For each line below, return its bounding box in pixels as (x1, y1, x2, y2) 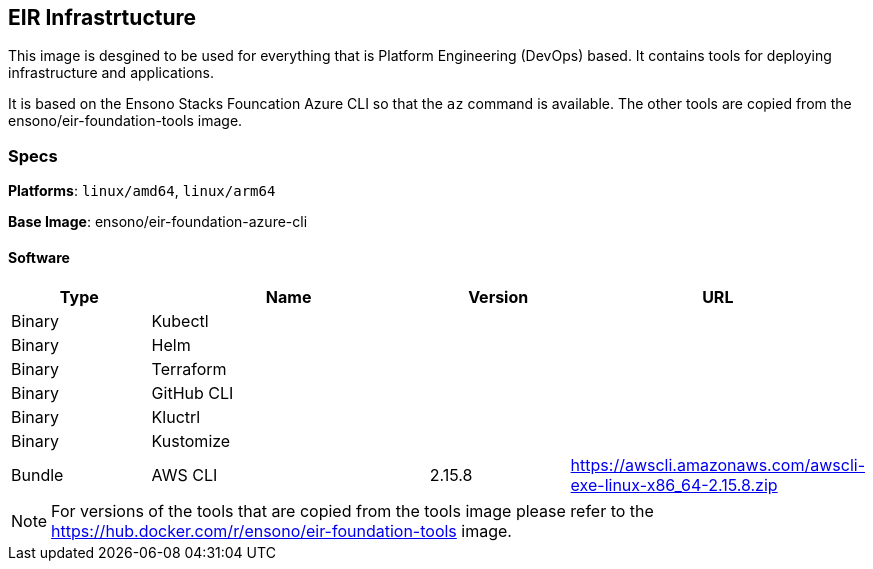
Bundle (11, 465, 64, 486)
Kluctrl (151, 407, 201, 428)
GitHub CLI (151, 383, 234, 404)
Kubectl (151, 311, 209, 332)
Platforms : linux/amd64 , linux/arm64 (8, 182, 276, 200)
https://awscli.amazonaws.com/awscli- (570, 455, 865, 476)
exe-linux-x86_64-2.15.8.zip (570, 475, 778, 496)
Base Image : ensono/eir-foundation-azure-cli (8, 213, 308, 231)
